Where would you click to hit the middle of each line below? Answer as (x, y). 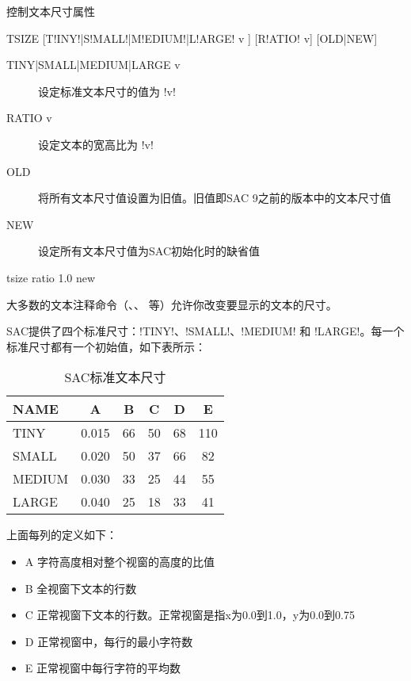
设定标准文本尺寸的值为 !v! (107, 91)
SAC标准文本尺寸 (115, 377)
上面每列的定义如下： (62, 535)
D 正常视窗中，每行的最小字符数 (109, 641)
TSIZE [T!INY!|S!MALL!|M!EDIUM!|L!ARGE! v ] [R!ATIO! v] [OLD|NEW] (192, 38)
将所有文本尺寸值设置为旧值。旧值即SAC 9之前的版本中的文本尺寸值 (215, 198)
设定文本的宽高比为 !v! (96, 144)
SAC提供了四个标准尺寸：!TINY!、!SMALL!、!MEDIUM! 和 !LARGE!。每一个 (205, 331)
